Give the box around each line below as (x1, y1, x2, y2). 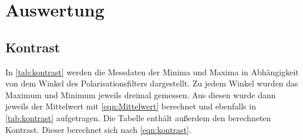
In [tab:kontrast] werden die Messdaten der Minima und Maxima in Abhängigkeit (5, 65, 299, 78)
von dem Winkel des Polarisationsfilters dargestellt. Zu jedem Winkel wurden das (5, 77, 298, 89)
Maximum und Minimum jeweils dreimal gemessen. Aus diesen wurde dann (5, 88, 276, 101)
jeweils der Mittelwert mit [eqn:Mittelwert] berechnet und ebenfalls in (5, 100, 256, 112)
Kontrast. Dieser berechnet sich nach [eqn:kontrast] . (5, 123, 191, 135)
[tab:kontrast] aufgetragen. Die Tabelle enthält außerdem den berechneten (5, 111, 271, 124)
